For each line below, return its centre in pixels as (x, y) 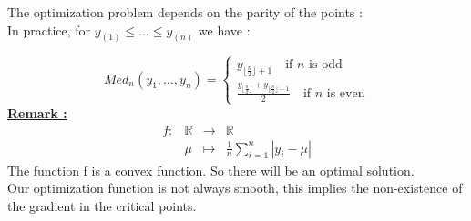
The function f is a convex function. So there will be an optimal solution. (211, 170)
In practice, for (49, 30)
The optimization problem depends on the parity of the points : (185, 12)
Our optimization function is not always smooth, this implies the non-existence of (235, 188)
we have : (224, 30)
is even (346, 93)
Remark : (37, 112)
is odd (326, 64)
